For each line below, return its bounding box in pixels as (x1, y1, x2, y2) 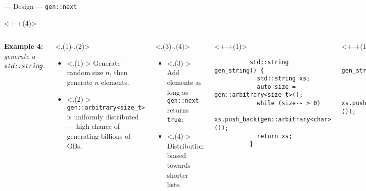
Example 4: (4, 41, 43, 51)
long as (167, 86, 188, 97)
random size (67, 67, 103, 77)
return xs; (257, 132, 292, 140)
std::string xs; (257, 75, 310, 82)
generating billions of (67, 131, 131, 141)
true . (167, 114, 183, 124)
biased (167, 150, 186, 160)
